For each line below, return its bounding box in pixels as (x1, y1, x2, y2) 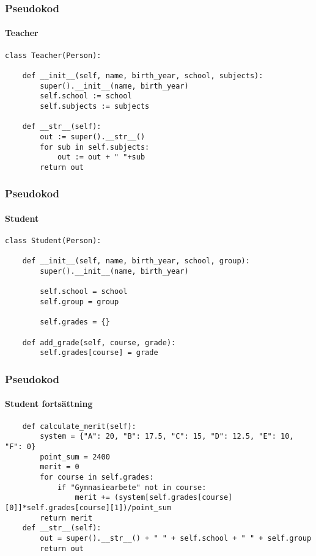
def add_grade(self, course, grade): (22, 338, 176, 347)
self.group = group (40, 298, 119, 307)
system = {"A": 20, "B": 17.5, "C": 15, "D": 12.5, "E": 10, (40, 432, 294, 441)
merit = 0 (40, 463, 79, 472)
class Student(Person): (5, 236, 101, 246)
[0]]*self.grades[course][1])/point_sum (5, 503, 172, 512)
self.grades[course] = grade (40, 348, 158, 357)
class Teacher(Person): (5, 51, 101, 60)
